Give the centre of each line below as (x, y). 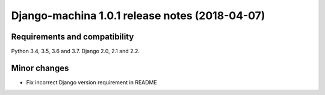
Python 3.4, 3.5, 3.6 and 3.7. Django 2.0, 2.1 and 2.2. (76, 51)
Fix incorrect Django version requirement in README (92, 82)
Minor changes (40, 68)
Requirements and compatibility (73, 37)
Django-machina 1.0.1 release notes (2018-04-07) (138, 16)
